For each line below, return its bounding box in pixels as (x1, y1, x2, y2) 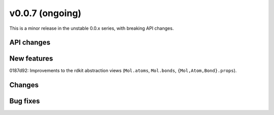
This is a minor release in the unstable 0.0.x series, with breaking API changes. (9, 25, 174, 31)
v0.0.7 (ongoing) (9, 8, 82, 19)
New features (9, 54, 53, 63)
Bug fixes (9, 97, 40, 105)
